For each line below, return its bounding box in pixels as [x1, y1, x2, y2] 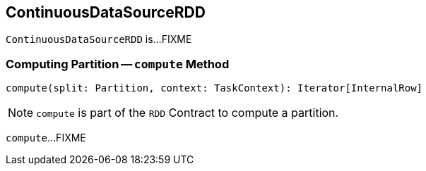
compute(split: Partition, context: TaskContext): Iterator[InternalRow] [6, 82, 423, 94]
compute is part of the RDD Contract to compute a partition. [36, 106, 339, 120]
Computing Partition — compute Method [6, 56, 230, 71]
